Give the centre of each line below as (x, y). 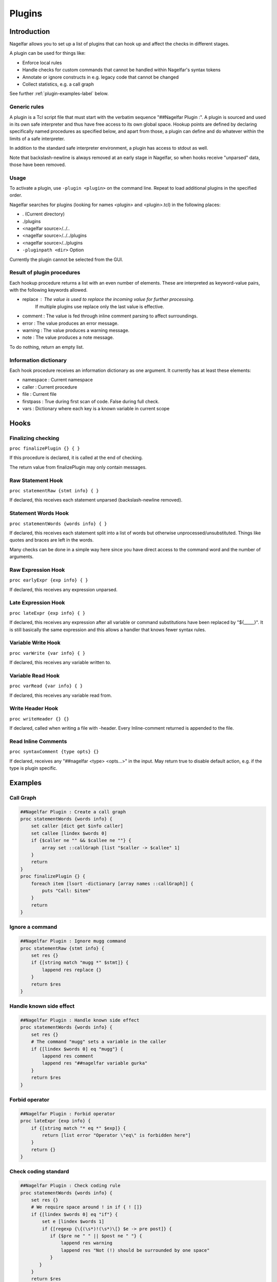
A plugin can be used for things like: (47, 53)
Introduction (30, 32)
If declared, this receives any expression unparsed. (64, 589)
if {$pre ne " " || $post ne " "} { (96, 1236)
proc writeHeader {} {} (39, 719)
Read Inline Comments (38, 741)
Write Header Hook (34, 709)
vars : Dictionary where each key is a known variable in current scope (96, 408)
